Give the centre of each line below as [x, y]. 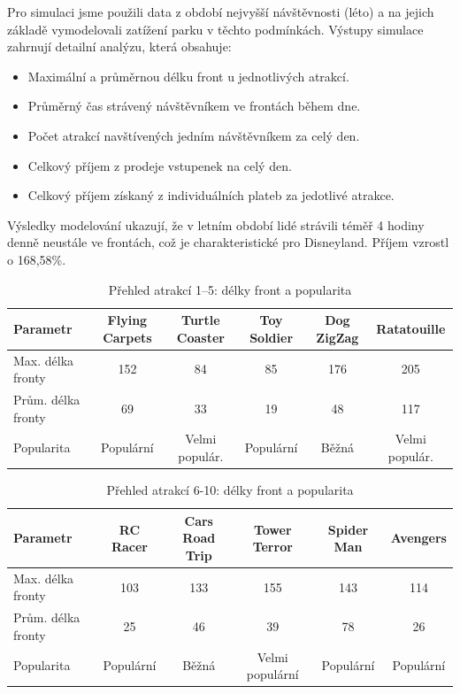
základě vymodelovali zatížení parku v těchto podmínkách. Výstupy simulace [215, 29]
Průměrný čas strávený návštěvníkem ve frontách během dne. [194, 106]
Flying [127, 320]
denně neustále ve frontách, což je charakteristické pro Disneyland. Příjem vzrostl [228, 242]
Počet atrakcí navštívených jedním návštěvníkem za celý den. [194, 135]
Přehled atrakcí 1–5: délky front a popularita [230, 289]
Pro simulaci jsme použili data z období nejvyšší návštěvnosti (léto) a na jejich [221, 12]
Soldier [272, 337]
